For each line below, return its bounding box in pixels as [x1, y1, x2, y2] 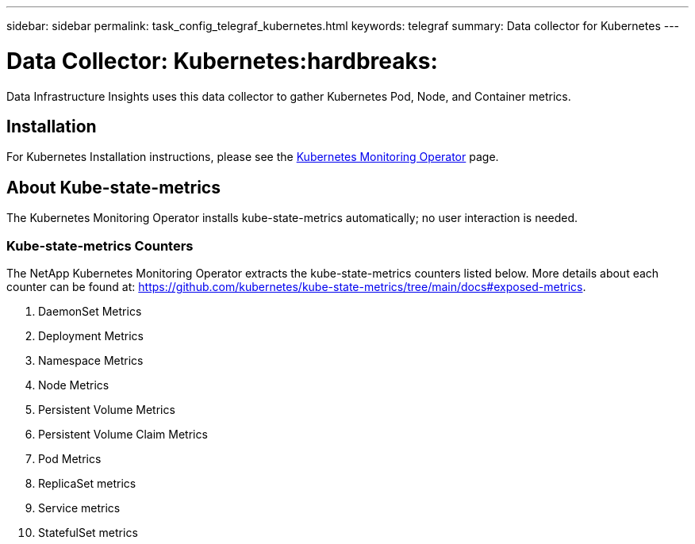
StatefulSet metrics [38, 525, 138, 539]
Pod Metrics [38, 451, 102, 465]
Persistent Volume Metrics [38, 402, 175, 416]
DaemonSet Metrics [38, 304, 142, 318]
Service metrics [38, 500, 121, 515]
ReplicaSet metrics [38, 476, 136, 490]
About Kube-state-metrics [6, 177, 221, 197]
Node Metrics [38, 377, 109, 392]
